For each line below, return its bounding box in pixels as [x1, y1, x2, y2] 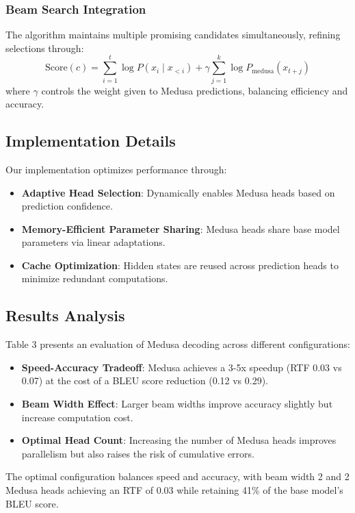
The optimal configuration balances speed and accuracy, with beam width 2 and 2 [5, 469, 350, 484]
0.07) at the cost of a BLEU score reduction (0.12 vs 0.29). [21, 373, 268, 388]
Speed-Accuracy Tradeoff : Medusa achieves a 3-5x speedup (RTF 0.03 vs [21, 360, 342, 374]
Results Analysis [5, 305, 125, 326]
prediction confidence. [21, 199, 113, 213]
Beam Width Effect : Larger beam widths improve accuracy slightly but [21, 397, 333, 411]
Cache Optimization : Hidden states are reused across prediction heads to [21, 258, 339, 272]
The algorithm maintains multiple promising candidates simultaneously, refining [5, 27, 341, 42]
